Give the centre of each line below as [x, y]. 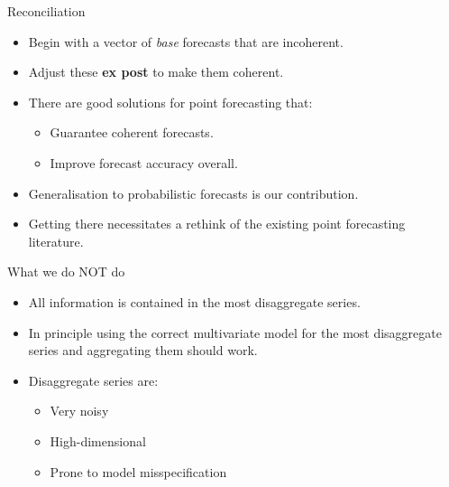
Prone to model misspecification [138, 471]
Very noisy [79, 411]
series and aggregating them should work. [143, 350]
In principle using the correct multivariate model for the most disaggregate [235, 332]
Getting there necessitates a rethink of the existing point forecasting [217, 224]
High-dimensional [98, 440]
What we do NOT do [66, 272]
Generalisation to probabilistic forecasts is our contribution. [193, 193]
